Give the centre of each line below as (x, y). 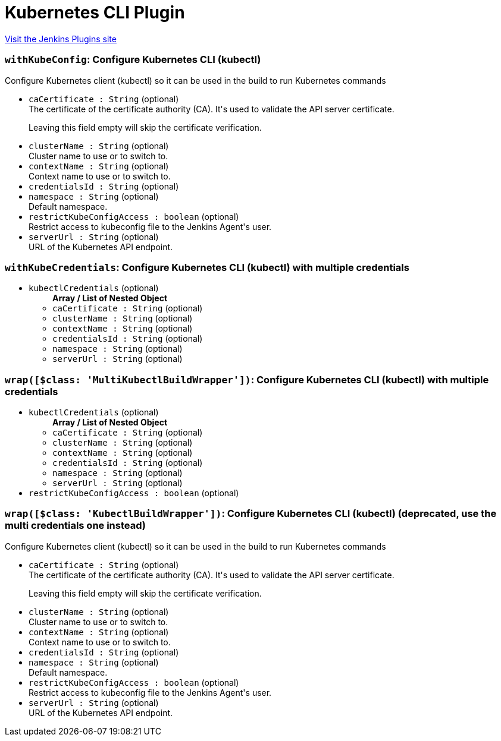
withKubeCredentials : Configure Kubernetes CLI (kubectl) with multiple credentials (207, 267)
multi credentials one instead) (75, 526)
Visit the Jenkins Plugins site (61, 39)
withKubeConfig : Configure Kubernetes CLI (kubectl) (133, 60)
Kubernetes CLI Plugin (95, 12)
